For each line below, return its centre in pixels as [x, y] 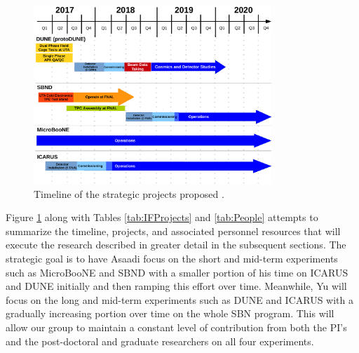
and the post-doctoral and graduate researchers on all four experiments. [160, 341]
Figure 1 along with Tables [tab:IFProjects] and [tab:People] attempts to [162, 217]
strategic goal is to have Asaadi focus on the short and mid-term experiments [172, 259]
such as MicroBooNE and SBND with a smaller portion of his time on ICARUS [177, 272]
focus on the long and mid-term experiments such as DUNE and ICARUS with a [180, 299]
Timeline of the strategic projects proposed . [129, 193]
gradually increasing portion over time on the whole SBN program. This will [170, 313]
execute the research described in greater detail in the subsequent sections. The [176, 245]
